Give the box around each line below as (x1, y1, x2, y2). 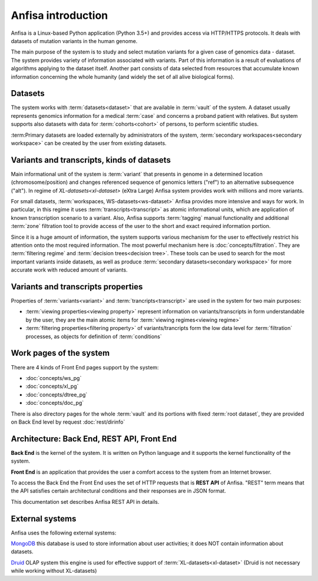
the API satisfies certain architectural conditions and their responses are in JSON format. (11, 487, 226, 494)
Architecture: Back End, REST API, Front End (11, 434, 177, 444)
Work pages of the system (11, 348, 110, 358)
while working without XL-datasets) (11, 567, 97, 575)
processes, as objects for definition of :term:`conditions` (25, 333, 162, 340)
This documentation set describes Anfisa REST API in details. (11, 498, 160, 505)
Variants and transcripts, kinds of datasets (11, 155, 171, 165)
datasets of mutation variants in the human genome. (11, 37, 138, 44)
